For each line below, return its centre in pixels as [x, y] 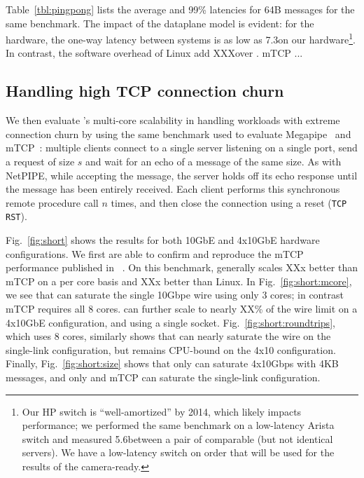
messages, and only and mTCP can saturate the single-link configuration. [163, 377]
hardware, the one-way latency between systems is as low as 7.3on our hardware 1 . [181, 38]
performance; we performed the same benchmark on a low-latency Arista [178, 425]
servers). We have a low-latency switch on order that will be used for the [178, 452]
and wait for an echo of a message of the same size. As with [213, 162]
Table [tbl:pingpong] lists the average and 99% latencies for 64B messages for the [180, 9]
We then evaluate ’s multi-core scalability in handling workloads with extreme [173, 120]
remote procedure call [52, 202]
